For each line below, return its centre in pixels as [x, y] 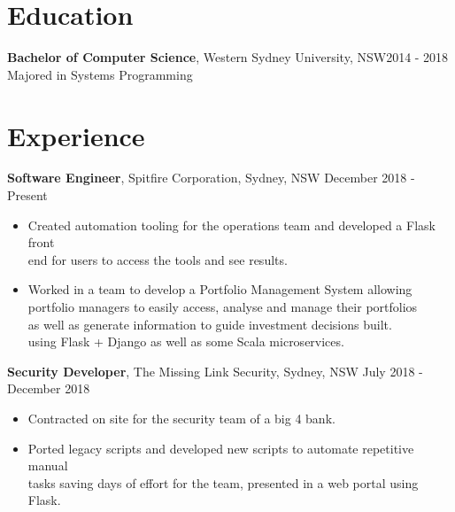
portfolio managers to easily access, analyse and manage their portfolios [223, 306]
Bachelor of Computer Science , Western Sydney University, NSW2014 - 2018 [228, 57]
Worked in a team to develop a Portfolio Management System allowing [220, 289]
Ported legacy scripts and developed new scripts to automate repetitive [221, 448]
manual [48, 465]
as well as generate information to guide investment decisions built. [210, 324]
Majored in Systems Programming [100, 74]
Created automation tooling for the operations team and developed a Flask [231, 225]
